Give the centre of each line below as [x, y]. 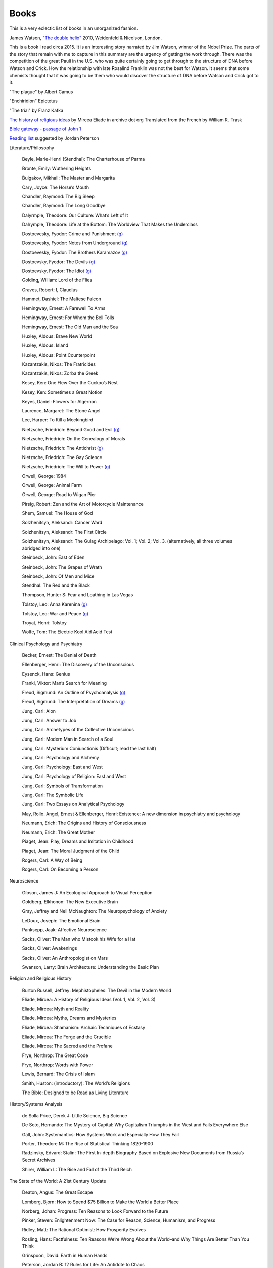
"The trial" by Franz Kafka [36, 110]
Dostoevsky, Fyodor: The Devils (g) [59, 262]
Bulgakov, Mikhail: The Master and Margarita [69, 178]
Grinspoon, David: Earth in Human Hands [65, 1255]
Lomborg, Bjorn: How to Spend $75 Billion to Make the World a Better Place [100, 1202]
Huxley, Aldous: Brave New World [57, 336]
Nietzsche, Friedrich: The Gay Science [62, 457]
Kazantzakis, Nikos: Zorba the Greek [60, 373]
